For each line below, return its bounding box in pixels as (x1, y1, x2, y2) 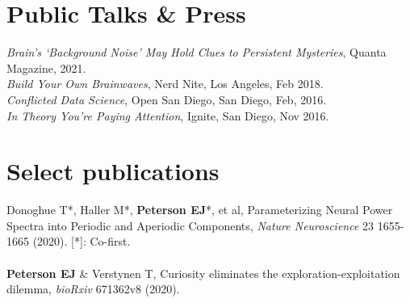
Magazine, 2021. (6, 59, 86, 76)
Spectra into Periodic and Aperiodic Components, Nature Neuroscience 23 (6, 217, 374, 234)
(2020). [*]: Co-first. (32, 233, 131, 250)
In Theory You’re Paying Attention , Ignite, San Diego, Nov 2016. (6, 107, 329, 124)
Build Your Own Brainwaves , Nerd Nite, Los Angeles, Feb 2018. (6, 75, 324, 92)
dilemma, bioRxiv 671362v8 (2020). (6, 280, 180, 297)
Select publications (6, 154, 220, 187)
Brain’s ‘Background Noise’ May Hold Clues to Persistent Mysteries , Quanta (6, 44, 387, 61)
